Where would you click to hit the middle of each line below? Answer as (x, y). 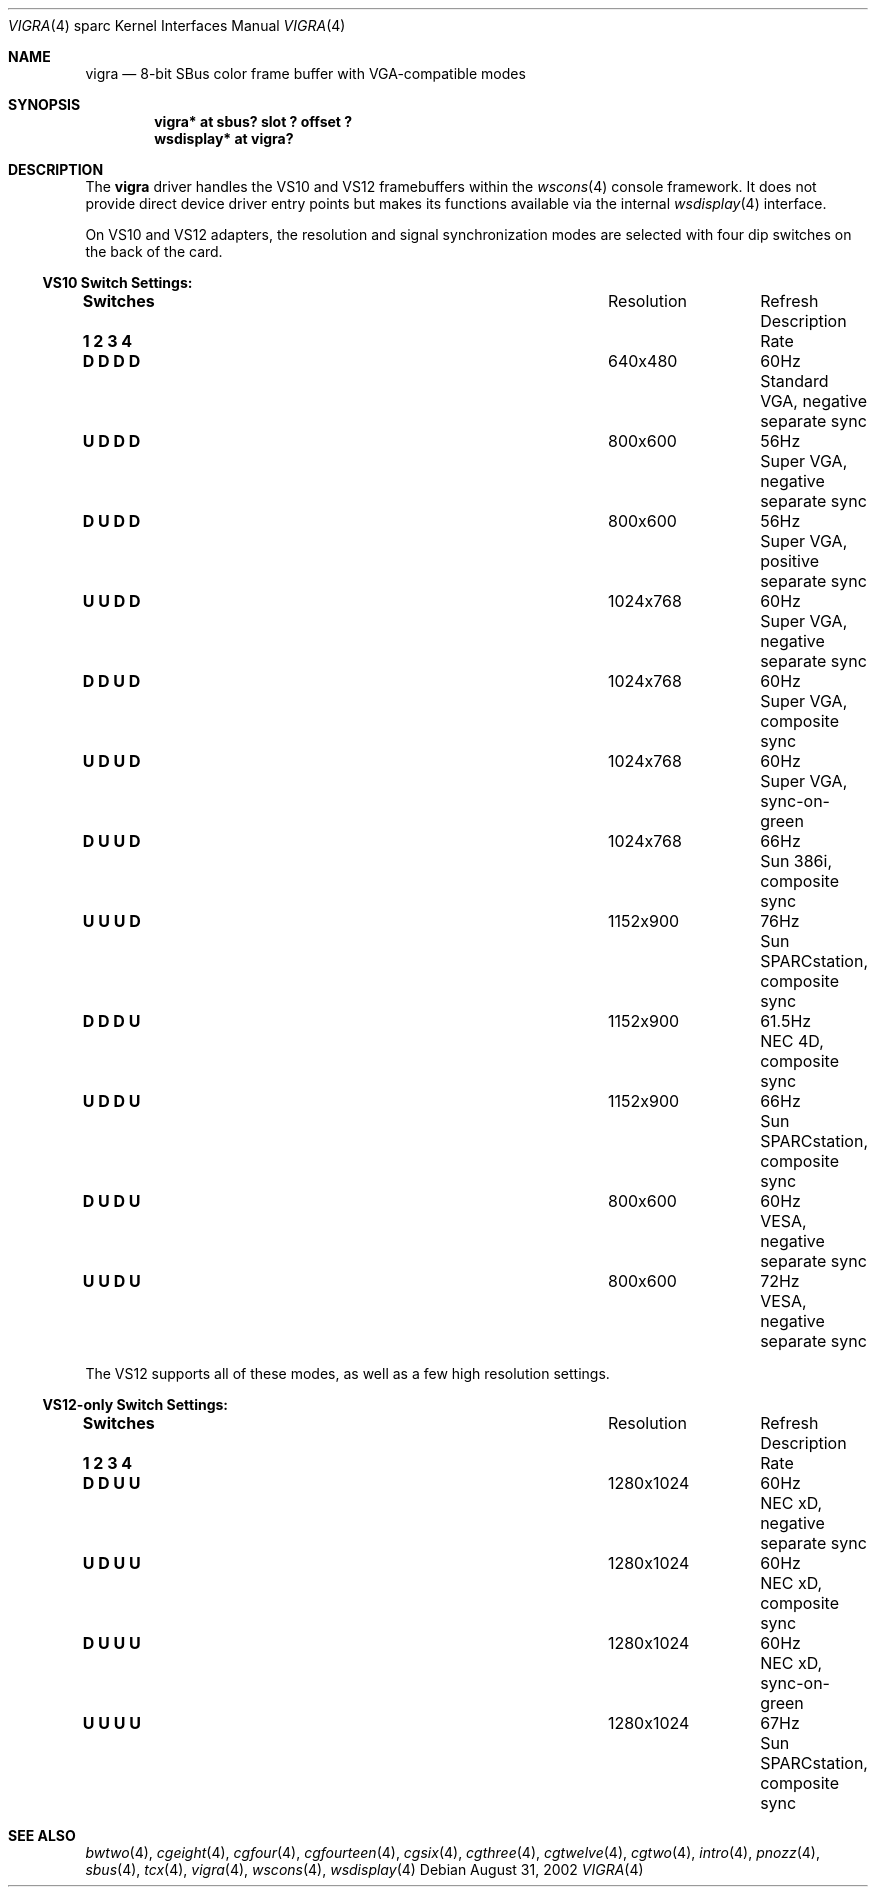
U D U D (111, 761)
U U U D (111, 921)
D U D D (111, 521)
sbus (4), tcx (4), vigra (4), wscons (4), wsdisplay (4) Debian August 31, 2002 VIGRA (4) (364, 1869)
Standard (794, 381)
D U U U (111, 1643)
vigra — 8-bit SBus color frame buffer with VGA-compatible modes (305, 73)
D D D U (111, 1021)
